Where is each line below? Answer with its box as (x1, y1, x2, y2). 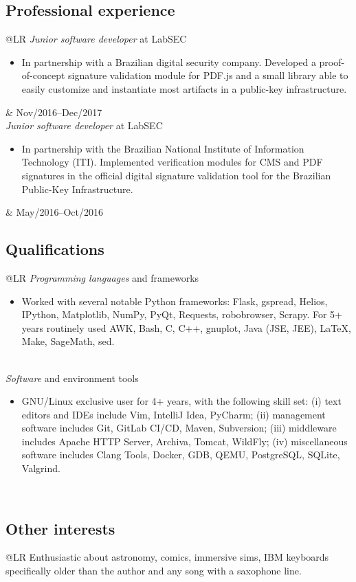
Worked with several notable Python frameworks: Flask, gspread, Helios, (21, 293, 328, 308)
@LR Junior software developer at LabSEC (5, 32, 187, 46)
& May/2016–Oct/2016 (5, 205, 103, 219)
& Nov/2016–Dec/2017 (5, 104, 102, 119)
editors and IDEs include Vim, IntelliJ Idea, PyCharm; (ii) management (21, 407, 326, 421)
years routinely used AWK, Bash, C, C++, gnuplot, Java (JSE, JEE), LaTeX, (21, 320, 351, 335)
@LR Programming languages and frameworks (5, 270, 199, 284)
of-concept (21, 68, 65, 82)
